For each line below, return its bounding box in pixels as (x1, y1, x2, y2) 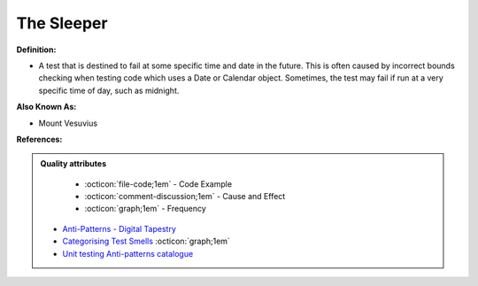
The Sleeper (16, 13, 108, 33)
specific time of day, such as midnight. (38, 85, 180, 96)
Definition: (16, 44, 57, 55)
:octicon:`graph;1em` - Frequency (84, 204, 207, 214)
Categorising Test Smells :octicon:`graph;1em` (62, 236, 230, 247)
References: (16, 134, 63, 144)
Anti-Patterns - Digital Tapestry (62, 223, 177, 234)
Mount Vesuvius (38, 118, 97, 128)
